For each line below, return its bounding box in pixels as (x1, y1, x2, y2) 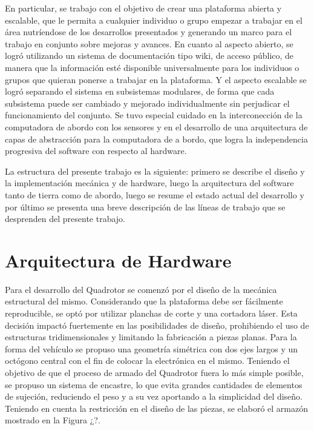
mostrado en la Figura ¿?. (5, 414, 100, 426)
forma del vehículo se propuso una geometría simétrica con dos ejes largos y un (5, 342, 298, 355)
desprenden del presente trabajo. (5, 212, 126, 225)
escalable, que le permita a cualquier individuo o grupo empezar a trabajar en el (5, 13, 303, 26)
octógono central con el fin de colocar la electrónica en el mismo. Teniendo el (5, 354, 290, 367)
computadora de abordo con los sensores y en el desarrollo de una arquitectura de (5, 120, 308, 133)
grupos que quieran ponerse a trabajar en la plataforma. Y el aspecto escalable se (5, 73, 307, 86)
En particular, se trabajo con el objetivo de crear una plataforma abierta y (5, 2, 282, 14)
